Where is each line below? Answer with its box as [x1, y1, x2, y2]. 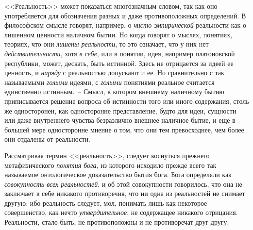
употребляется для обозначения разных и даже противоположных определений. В [4, 10, 246, 20]
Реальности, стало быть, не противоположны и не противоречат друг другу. [4, 217, 229, 227]
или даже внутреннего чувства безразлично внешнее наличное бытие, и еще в [4, 115, 236, 125]
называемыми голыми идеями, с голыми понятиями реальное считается [4, 77, 215, 87]
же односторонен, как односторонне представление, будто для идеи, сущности [4, 105, 236, 115]
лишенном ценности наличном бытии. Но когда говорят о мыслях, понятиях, [4, 29, 233, 39]
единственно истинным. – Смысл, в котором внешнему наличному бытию [4, 86, 224, 97]
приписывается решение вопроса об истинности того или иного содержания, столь [4, 96, 249, 106]
